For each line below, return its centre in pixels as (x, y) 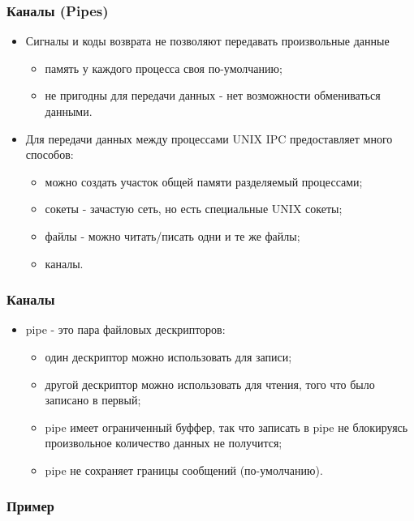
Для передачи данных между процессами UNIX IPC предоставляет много (209, 138)
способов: (50, 154)
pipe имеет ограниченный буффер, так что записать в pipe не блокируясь (226, 427)
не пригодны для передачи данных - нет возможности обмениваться (213, 95)
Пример (30, 506)
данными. (69, 111)
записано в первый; (93, 400)
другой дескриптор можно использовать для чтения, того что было (210, 384)
